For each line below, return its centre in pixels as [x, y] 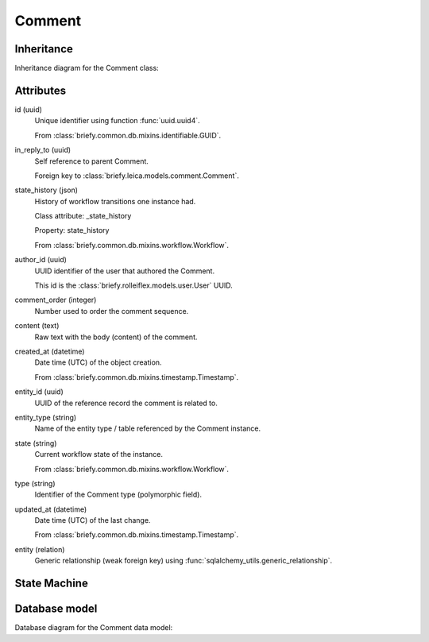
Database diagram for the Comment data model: [94, 628]
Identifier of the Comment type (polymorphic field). [118, 495]
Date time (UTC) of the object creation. [98, 362]
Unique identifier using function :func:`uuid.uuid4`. [117, 121]
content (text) [37, 326]
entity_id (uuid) [39, 392]
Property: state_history [72, 230]
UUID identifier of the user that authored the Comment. [124, 271]
